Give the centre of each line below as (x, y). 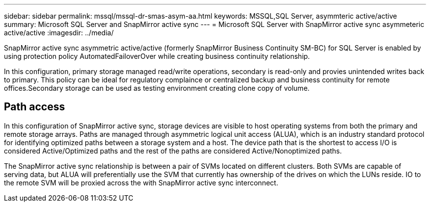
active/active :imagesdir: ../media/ (59, 33)
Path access (35, 107)
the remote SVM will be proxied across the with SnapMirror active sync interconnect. (141, 182)
